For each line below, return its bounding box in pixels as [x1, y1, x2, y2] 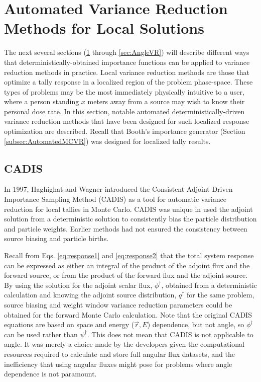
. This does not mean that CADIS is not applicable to [87, 329, 253, 339]
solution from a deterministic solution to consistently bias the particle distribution [4, 213, 257, 224]
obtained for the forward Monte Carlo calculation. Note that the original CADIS [4, 309, 252, 320]
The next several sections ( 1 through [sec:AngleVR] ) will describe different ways [4, 47, 249, 57]
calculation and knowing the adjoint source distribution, [4, 289, 177, 300]
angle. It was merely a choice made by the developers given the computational [4, 339, 244, 349]
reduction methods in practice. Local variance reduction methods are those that [4, 66, 250, 77]
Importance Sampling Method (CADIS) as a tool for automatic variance [4, 194, 226, 204]
